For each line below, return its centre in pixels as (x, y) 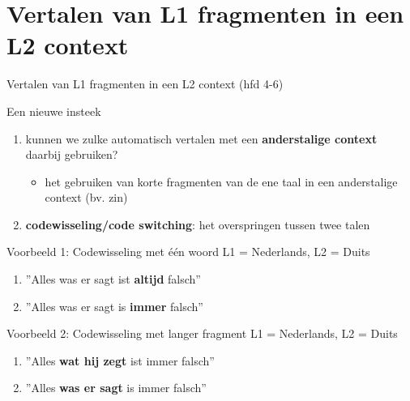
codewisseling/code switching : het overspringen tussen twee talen (198, 224)
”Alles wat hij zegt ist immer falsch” (120, 360)
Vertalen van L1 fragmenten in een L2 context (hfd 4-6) (145, 84)
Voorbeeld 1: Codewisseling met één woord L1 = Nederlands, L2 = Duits (188, 252)
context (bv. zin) (86, 197)
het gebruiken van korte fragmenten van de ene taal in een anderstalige (221, 181)
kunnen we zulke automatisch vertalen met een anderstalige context (201, 138)
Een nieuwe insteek (54, 111)
